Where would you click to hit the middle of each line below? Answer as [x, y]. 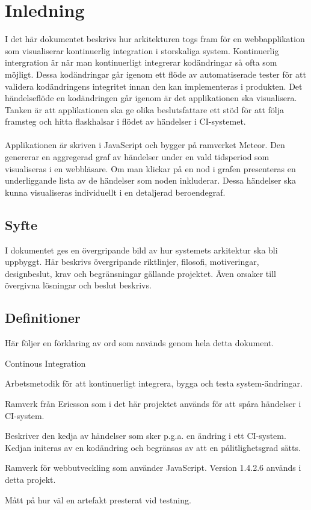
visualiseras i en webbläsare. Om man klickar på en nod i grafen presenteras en [150, 168]
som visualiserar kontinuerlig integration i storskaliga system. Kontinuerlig [142, 50]
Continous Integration [45, 363]
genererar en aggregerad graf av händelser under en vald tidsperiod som [137, 157]
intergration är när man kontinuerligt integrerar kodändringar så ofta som [141, 62]
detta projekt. [30, 479]
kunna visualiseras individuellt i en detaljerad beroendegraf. [115, 192]
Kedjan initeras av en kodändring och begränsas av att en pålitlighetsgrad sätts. [153, 447]
